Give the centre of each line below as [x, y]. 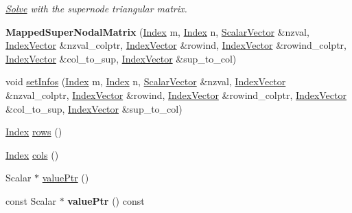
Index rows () [34, 132]
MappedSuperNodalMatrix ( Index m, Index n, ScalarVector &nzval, [157, 31]
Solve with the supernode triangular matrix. [96, 8]
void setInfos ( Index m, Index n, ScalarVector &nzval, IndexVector [146, 81]
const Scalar [31, 200]
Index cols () [32, 154]
